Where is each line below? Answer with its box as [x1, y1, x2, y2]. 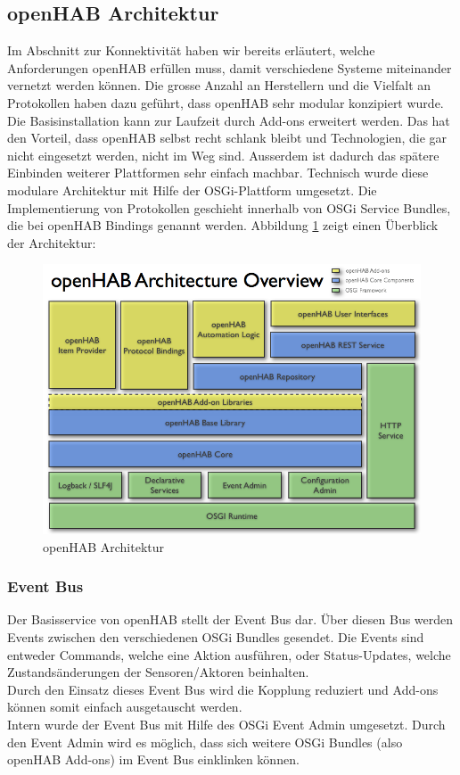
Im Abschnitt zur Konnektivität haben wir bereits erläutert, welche [7, 41, 375, 60]
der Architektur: [7, 233, 96, 251]
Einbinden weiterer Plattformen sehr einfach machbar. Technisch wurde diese [7, 163, 429, 182]
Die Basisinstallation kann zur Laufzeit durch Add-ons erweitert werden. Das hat [7, 111, 450, 129]
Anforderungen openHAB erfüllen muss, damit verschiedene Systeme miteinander [7, 58, 452, 77]
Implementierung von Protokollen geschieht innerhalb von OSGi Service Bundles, [7, 198, 451, 217]
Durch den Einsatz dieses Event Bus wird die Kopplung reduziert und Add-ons [7, 680, 439, 698]
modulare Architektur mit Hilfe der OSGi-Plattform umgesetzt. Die [7, 180, 377, 199]
